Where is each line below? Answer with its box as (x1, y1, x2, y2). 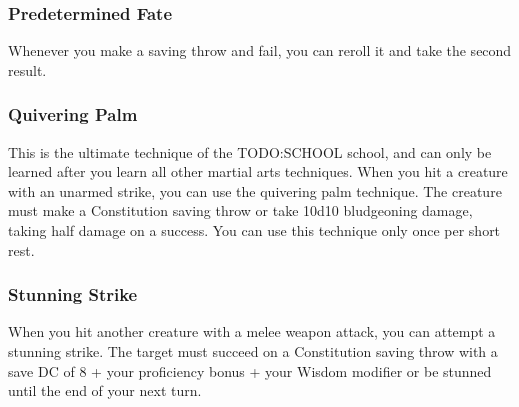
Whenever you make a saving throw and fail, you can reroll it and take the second (8, 40, 512, 61)
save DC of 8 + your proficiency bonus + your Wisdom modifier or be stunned (8, 360, 492, 381)
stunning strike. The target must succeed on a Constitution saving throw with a (8, 341, 498, 361)
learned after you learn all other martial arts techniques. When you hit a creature (8, 161, 508, 182)
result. (8, 59, 47, 80)
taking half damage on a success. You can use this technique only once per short (8, 220, 501, 240)
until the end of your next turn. (8, 380, 202, 401)
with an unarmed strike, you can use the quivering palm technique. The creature (8, 180, 502, 201)
